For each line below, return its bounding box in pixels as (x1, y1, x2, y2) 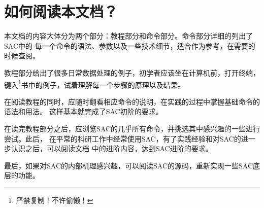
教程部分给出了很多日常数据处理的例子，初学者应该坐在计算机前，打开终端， (4, 67, 260, 78)
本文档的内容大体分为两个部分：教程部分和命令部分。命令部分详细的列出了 (4, 30, 253, 41)
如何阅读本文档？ (4, 1, 118, 22)
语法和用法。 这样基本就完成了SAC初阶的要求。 (4, 106, 163, 117)
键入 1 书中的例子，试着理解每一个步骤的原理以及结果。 (4, 78, 185, 90)
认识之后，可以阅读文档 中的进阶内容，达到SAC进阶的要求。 (11, 143, 213, 154)
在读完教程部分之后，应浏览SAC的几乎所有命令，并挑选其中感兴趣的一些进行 (4, 123, 260, 133)
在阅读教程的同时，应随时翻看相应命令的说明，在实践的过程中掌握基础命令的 (4, 96, 260, 107)
